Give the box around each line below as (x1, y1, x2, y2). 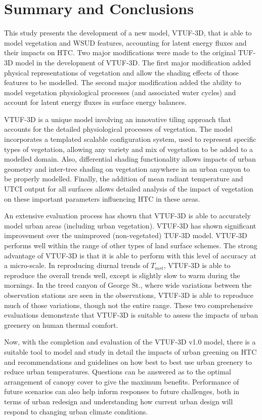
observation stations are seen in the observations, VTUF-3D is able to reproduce (4, 289, 254, 300)
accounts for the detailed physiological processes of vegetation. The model (4, 124, 233, 134)
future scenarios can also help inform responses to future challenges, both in (4, 386, 240, 397)
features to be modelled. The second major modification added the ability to (4, 77, 241, 88)
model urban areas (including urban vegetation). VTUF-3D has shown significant (4, 220, 256, 231)
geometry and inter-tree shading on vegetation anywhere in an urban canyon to (4, 163, 250, 174)
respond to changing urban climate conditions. (4, 406, 148, 416)
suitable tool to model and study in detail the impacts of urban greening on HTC (4, 346, 257, 357)
